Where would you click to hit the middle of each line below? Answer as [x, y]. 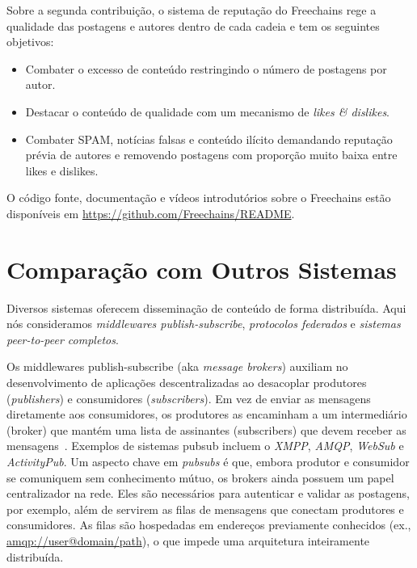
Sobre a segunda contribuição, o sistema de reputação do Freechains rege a [192, 10]
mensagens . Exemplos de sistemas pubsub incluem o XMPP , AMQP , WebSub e [205, 446]
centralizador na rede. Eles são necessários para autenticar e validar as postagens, [208, 493]
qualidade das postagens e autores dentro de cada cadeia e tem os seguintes [193, 25]
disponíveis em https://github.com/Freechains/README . [151, 213]
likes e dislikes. [62, 170]
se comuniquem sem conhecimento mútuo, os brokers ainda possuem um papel [200, 477]
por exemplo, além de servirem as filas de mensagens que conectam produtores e [205, 509]
